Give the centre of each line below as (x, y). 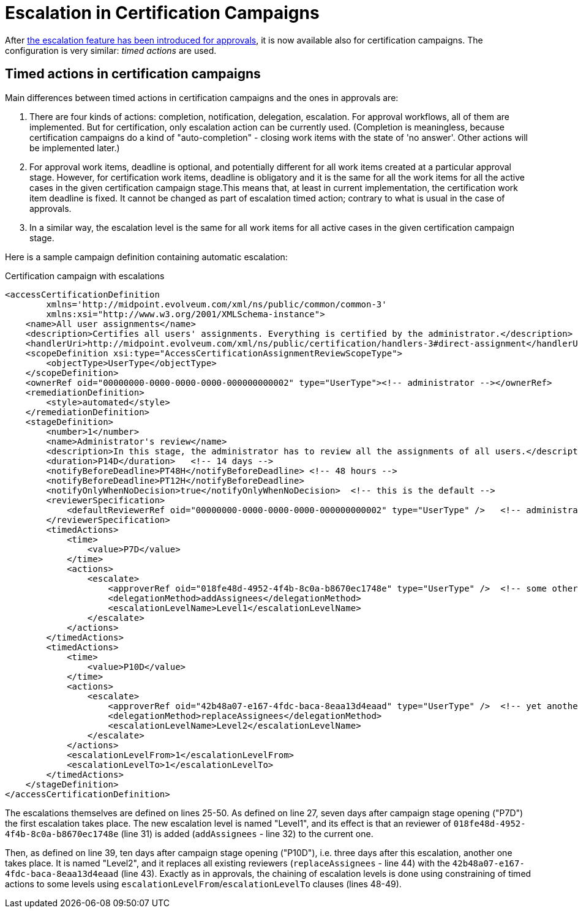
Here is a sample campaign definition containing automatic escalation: (146, 257)
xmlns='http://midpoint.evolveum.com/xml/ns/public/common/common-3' (216, 304)
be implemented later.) (75, 148)
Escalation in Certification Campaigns (162, 13)
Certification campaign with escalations (85, 276)
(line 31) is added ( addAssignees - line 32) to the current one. (247, 833)
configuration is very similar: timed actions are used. (111, 50)
